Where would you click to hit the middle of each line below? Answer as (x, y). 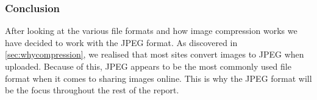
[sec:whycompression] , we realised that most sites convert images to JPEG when (155, 54)
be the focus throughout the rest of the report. (92, 90)
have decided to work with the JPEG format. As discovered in (121, 42)
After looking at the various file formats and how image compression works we (151, 31)
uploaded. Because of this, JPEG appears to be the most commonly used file (148, 66)
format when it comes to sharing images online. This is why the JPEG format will (158, 78)
